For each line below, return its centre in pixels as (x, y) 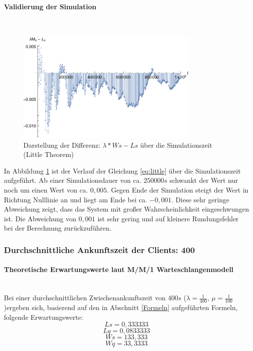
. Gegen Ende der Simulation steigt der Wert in (178, 189)
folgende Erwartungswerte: (44, 317)
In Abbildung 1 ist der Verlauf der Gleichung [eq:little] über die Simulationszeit (122, 170)
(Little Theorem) (49, 154)
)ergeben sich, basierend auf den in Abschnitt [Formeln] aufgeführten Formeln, (121, 307)
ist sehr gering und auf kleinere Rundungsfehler (168, 218)
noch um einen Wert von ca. (46, 189)
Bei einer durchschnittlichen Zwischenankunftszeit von (85, 298)
